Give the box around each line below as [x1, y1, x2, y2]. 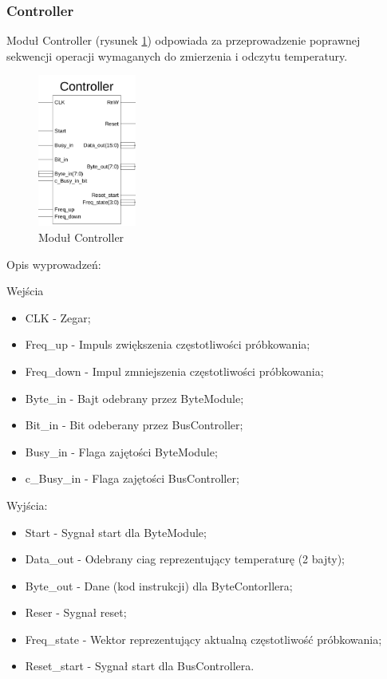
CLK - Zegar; [25, 309, 91, 326]
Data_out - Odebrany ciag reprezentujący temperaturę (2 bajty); [25, 551, 345, 567]
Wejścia [6, 282, 44, 299]
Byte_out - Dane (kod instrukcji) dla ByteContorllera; [25, 577, 293, 594]
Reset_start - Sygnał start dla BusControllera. [25, 657, 255, 674]
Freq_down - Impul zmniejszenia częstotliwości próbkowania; [25, 362, 324, 379]
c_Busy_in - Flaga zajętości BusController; [25, 470, 239, 487]
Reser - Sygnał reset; [25, 604, 127, 621]
